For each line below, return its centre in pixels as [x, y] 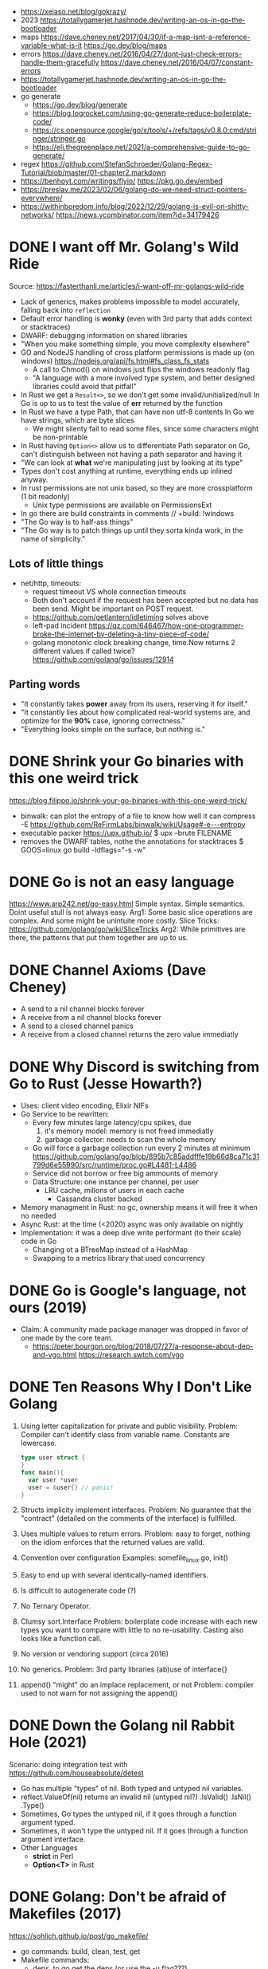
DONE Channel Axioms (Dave [108, 970]
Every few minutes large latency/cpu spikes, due [112, 1123]
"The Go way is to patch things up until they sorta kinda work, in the [132, 530]
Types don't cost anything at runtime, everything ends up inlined [126, 471]
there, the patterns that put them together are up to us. [99, 938]
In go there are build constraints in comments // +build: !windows [127, 513]
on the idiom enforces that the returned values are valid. [113, 1542]
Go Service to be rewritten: [65, 1114]
